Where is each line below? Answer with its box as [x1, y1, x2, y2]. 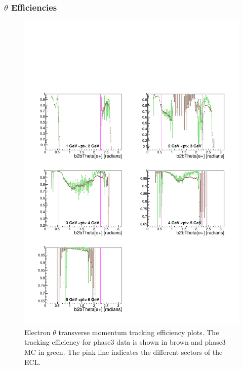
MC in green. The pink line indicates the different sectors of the [24, 346, 223, 357]
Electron [24, 326, 51, 337]
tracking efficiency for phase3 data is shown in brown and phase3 [24, 337, 226, 347]
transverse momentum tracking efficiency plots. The [58, 326, 219, 337]
